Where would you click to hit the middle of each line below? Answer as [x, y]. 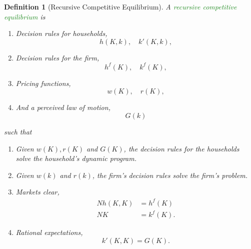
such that [18, 132]
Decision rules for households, [61, 33]
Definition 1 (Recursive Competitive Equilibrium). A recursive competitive [120, 6]
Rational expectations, [49, 232]
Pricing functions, [43, 83]
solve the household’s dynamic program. [76, 158]
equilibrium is [25, 16]
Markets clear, [37, 192]
